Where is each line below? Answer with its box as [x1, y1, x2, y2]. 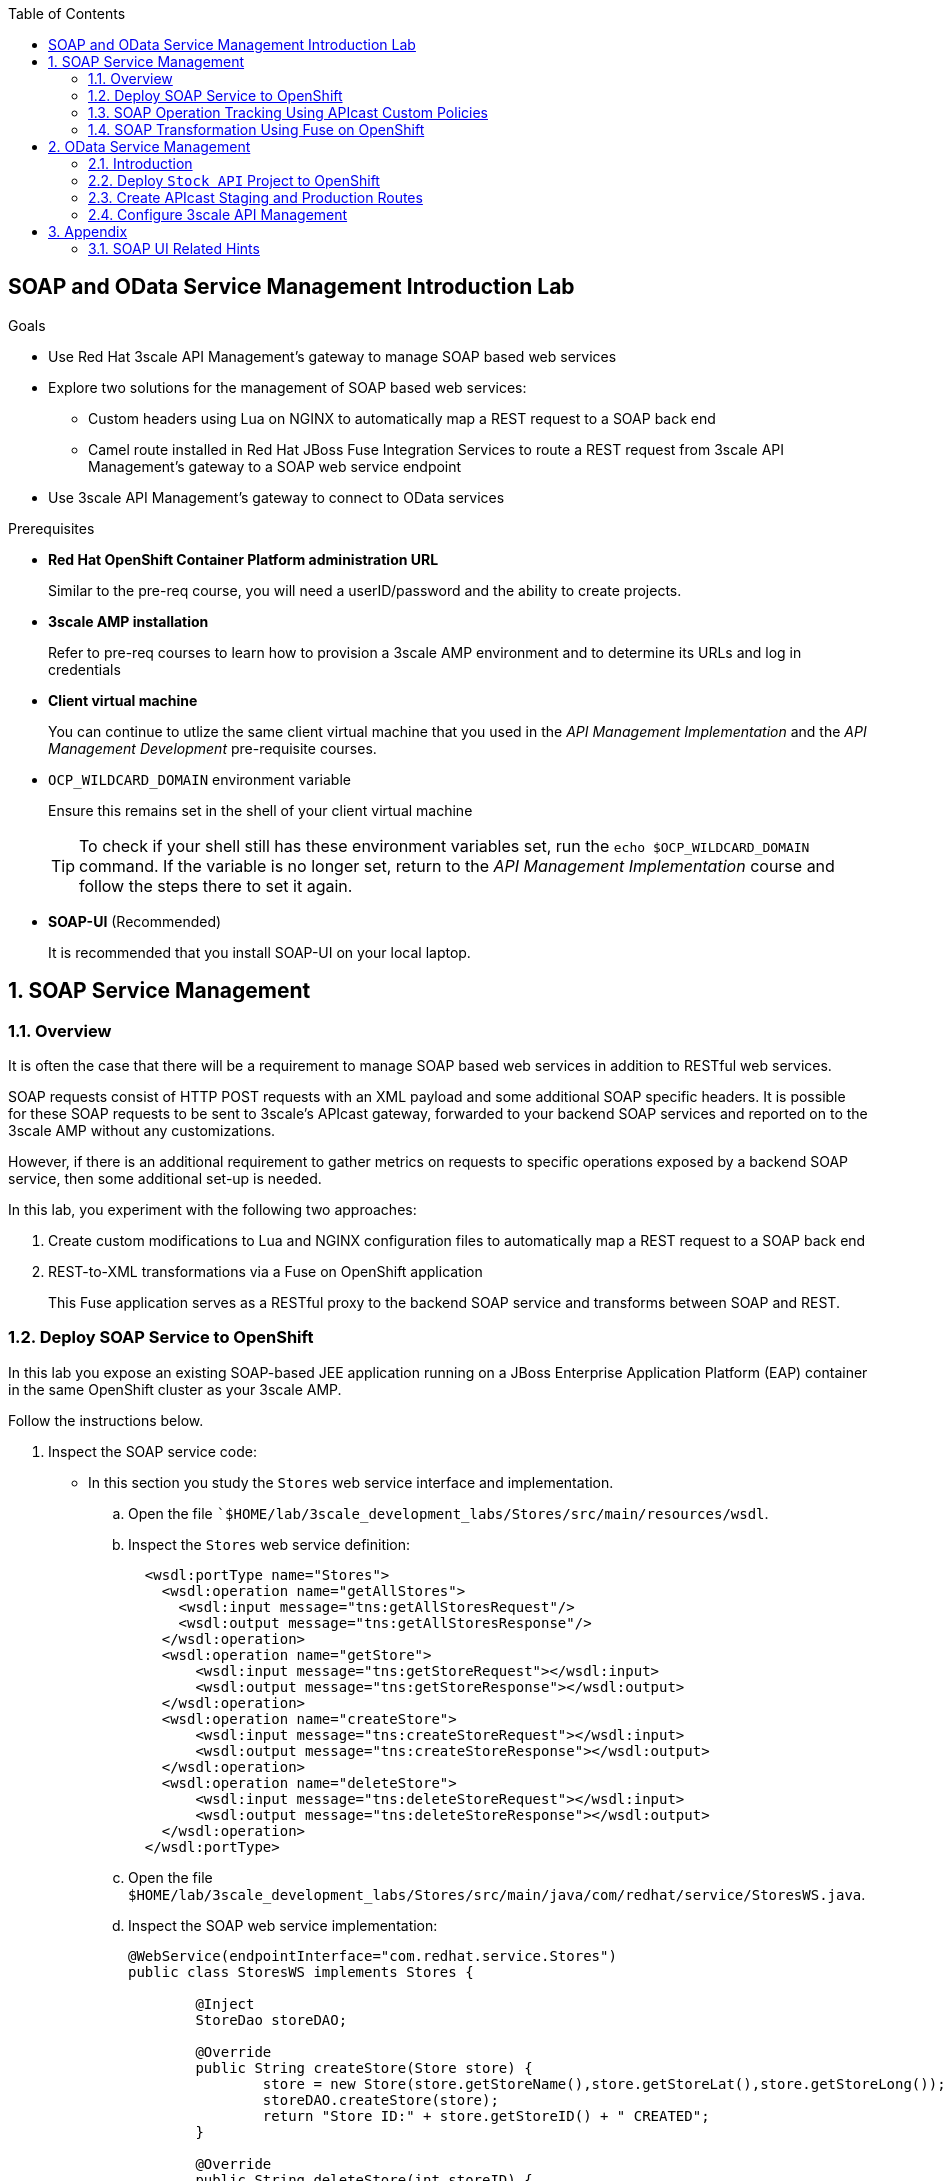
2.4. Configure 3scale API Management [88, 206, 348, 223]
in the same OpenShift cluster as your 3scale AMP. [8, 1380, 342, 1398]
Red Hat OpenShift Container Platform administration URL [48, 550, 439, 568]
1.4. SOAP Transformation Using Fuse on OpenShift [88, 121, 425, 138]
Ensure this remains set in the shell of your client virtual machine [48, 801, 473, 819]
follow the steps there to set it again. [79, 875, 353, 896]
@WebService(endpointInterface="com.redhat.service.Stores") [128, 1947, 617, 1964]
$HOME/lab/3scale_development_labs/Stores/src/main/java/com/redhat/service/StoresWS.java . [128, 1885, 866, 1903]
